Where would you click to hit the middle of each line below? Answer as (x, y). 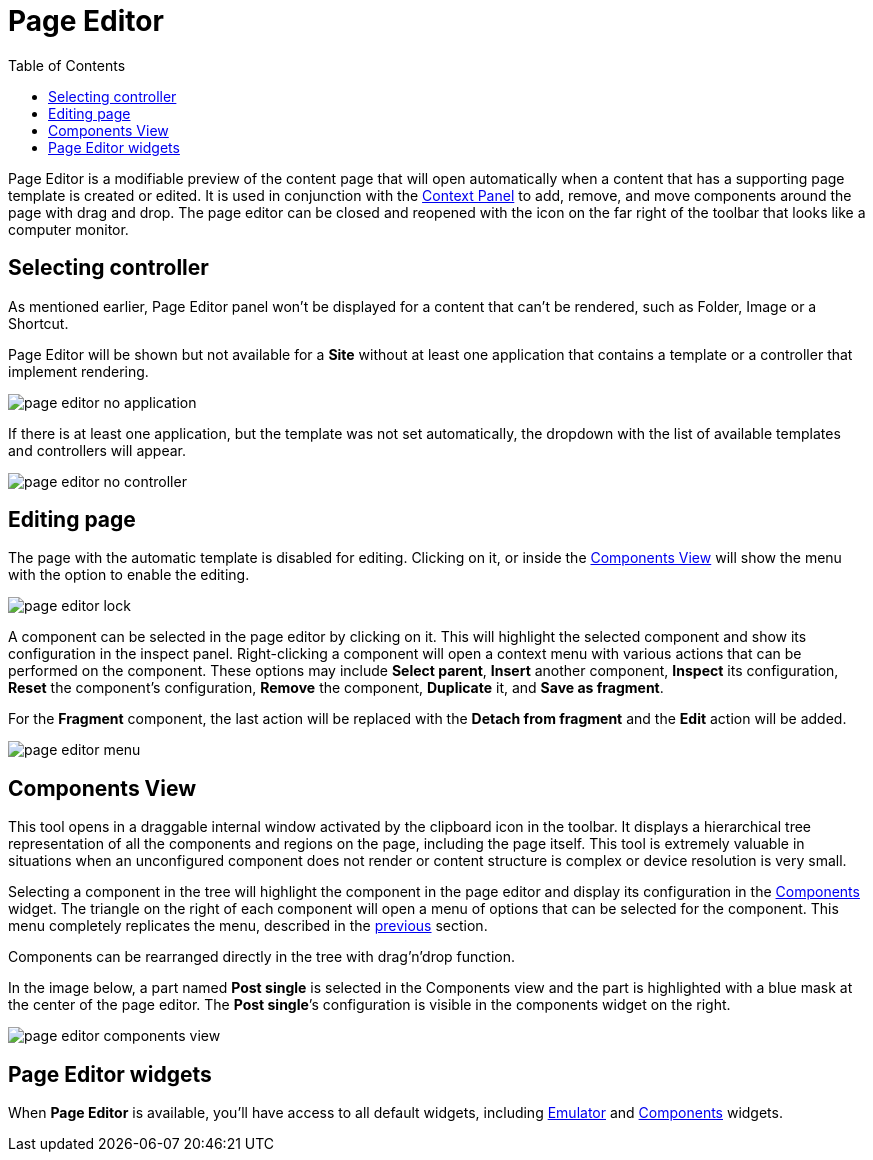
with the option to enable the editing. (129, 575)
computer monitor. (68, 229)
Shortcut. (38, 323)
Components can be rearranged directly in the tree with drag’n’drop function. (261, 957)
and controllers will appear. (97, 450)
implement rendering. (78, 371)
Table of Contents (67, 65)
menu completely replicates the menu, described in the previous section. (248, 926)
